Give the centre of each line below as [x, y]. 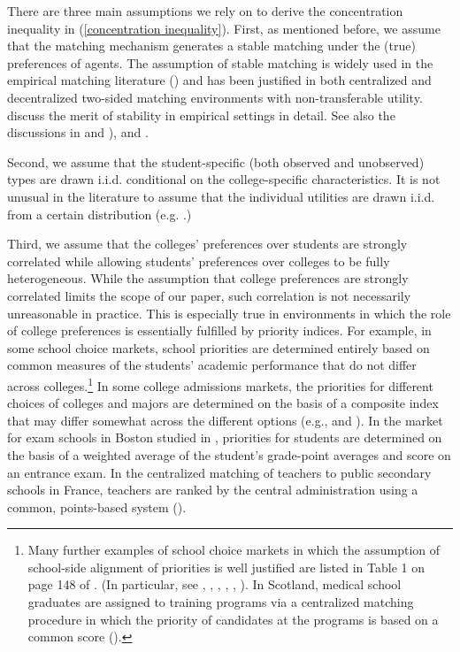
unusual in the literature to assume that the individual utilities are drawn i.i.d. [221, 196]
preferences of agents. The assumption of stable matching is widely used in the [220, 62]
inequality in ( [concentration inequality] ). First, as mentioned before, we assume [224, 28]
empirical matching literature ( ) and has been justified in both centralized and [219, 80]
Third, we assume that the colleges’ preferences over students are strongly [207, 244]
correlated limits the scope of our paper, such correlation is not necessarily [209, 295]
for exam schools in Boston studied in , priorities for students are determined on [225, 437]
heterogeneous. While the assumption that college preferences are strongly [208, 278]
